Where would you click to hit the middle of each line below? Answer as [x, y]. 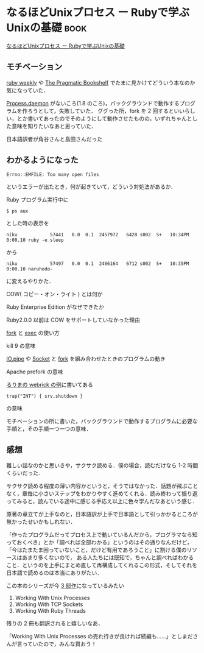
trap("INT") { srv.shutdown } [45, 396]
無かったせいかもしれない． [41, 522]
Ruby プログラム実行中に [37, 199]
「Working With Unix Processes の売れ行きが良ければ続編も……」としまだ [100, 637]
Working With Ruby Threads [51, 611]
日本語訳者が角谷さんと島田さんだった [54, 139]
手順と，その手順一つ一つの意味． [49, 429]
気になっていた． [28, 90]
